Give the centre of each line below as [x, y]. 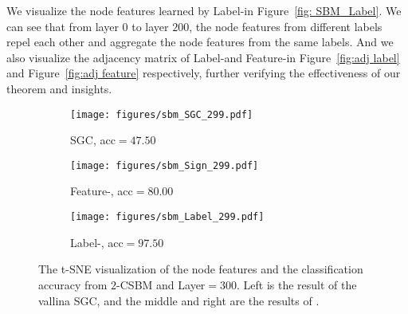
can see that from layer [63, 26]
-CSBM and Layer [161, 284]
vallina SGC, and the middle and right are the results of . [179, 300]
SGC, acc [93, 140]
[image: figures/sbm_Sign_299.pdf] [165, 165]
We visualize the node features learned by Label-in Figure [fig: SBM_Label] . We [204, 10]
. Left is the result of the [297, 284]
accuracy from [73, 284]
